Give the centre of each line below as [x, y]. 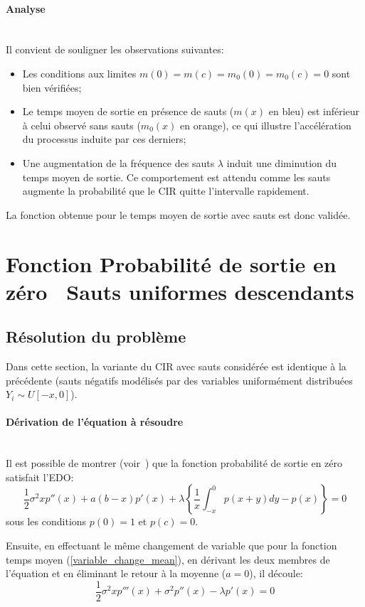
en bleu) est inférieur [314, 111]
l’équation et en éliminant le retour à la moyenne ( [116, 573]
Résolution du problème [96, 337]
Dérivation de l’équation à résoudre [95, 422]
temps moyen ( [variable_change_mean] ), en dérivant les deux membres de [168, 559]
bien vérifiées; [52, 87]
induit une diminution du [282, 162]
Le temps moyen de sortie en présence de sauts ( [128, 111]
